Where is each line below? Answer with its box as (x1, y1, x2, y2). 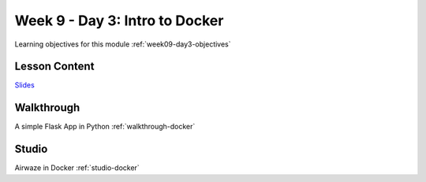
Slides (14, 80, 35, 90)
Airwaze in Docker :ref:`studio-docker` (14, 163, 140, 173)
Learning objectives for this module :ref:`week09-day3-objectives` (14, 39, 232, 49)
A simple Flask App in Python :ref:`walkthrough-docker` (14, 122, 196, 132)
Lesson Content (14, 60, 95, 73)
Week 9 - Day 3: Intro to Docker (14, 12, 224, 29)
